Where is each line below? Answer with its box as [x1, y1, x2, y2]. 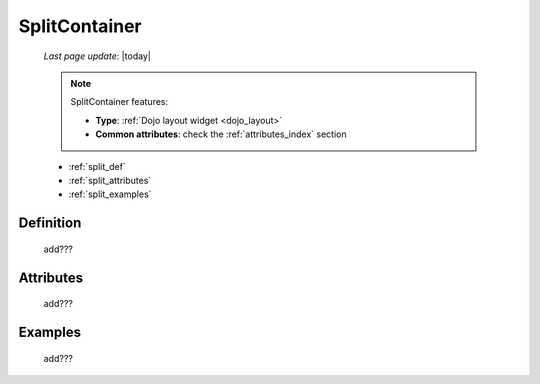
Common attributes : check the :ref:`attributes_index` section [95, 128, 347, 140]
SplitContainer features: [70, 96, 169, 108]
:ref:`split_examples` [68, 188, 152, 200]
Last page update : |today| [43, 50, 152, 62]
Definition [18, 215, 82, 232]
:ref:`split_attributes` [68, 174, 152, 186]
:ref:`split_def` [68, 160, 127, 172]
